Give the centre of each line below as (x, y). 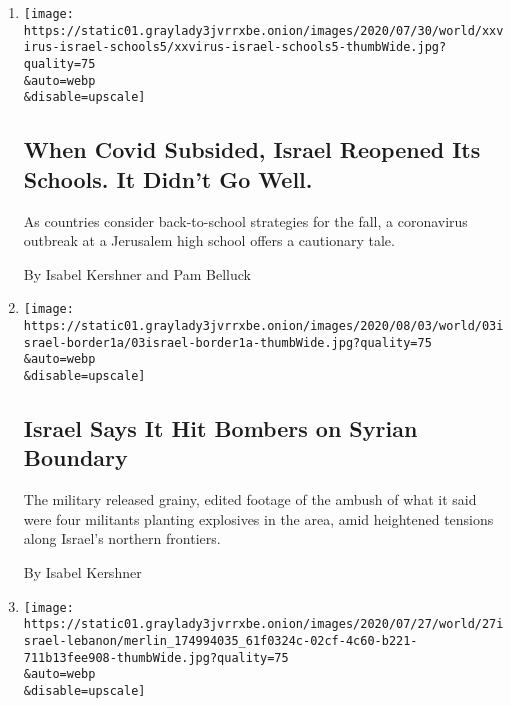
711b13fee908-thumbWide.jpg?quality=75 (156, 657)
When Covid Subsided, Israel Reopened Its (252, 149)
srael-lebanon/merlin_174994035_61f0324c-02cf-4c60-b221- (220, 640)
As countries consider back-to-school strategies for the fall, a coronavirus (245, 220)
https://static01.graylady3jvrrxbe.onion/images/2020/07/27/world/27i (263, 624)
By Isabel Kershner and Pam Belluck (137, 273)
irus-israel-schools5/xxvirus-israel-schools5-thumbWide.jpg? (235, 47)
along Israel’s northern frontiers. (122, 538)
